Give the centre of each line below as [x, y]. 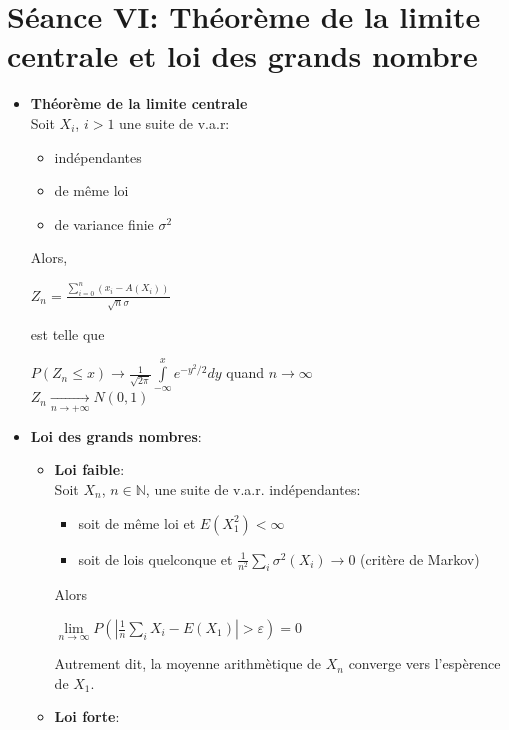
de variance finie [104, 223]
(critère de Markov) [420, 558]
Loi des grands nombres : [116, 435]
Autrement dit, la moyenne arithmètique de [188, 663]
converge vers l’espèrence [424, 663]
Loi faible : [89, 469]
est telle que [67, 333]
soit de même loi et [137, 522]
